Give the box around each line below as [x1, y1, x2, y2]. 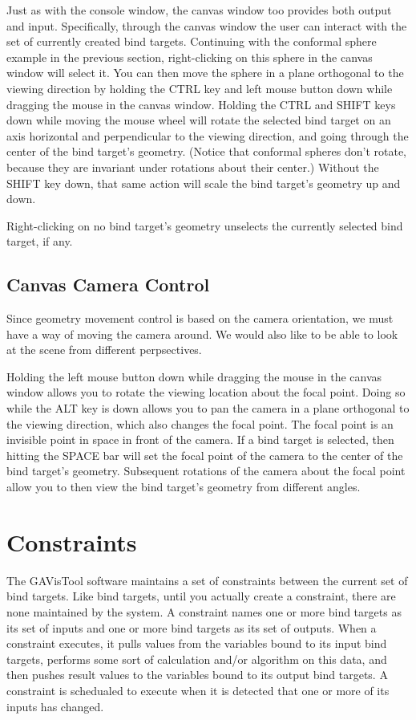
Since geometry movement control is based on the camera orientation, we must [6, 310, 394, 327]
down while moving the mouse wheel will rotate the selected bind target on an [6, 112, 391, 128]
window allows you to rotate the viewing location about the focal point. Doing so [6, 384, 406, 401]
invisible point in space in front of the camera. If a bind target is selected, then [6, 431, 394, 448]
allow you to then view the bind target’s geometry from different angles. [6, 478, 361, 495]
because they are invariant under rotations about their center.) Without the [6, 158, 379, 175]
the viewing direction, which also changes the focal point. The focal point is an [6, 415, 394, 432]
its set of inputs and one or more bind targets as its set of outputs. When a [6, 619, 377, 636]
